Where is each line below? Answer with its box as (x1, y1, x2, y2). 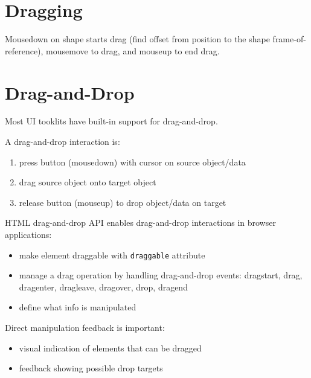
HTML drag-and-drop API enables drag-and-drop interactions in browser (5, 216, 276, 229)
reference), (5, 44, 43, 57)
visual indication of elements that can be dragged (19, 341, 202, 354)
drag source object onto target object (19, 176, 156, 188)
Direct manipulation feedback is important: (5, 321, 165, 334)
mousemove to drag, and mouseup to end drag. (46, 44, 220, 57)
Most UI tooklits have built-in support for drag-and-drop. (5, 115, 218, 127)
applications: (5, 228, 52, 240)
